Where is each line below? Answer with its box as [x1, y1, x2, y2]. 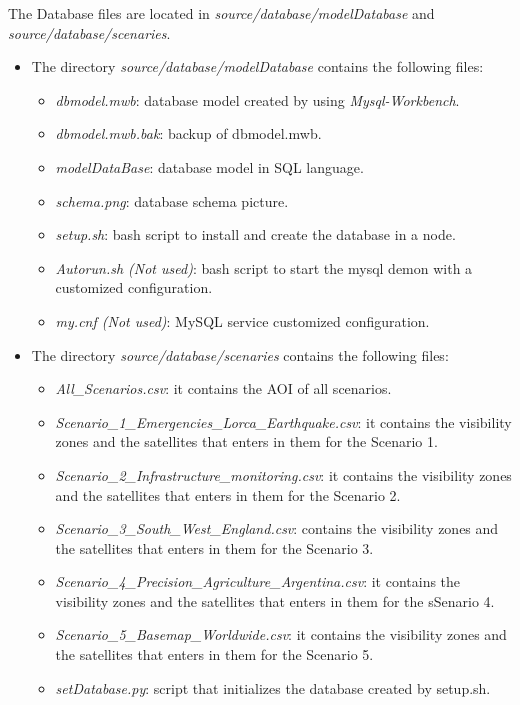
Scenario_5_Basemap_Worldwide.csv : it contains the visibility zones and [55, 624, 507, 645]
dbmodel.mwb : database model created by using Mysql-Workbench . [55, 89, 460, 110]
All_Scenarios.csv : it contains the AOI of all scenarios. [55, 378, 392, 399]
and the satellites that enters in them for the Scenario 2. [55, 484, 401, 505]
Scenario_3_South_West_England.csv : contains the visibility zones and [55, 518, 499, 539]
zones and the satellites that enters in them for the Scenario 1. [55, 431, 438, 452]
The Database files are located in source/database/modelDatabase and [8, 3, 435, 23]
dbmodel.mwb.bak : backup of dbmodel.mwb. [55, 123, 322, 144]
